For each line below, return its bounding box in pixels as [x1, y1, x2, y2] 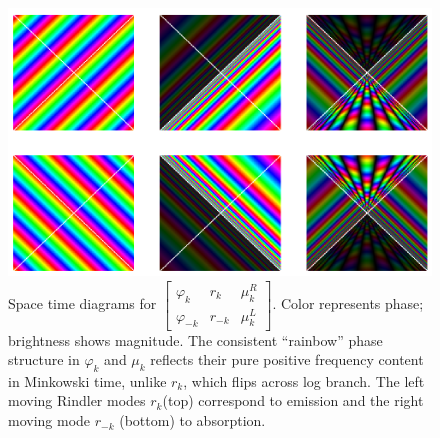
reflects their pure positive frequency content [150, 349, 424, 370]
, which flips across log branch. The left [183, 370, 425, 391]
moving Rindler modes [8, 390, 146, 411]
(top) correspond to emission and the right [162, 390, 424, 411]
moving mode [8, 410, 91, 431]
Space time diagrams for [8, 293, 157, 314]
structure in [8, 349, 80, 370]
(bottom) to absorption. [119, 410, 266, 431]
